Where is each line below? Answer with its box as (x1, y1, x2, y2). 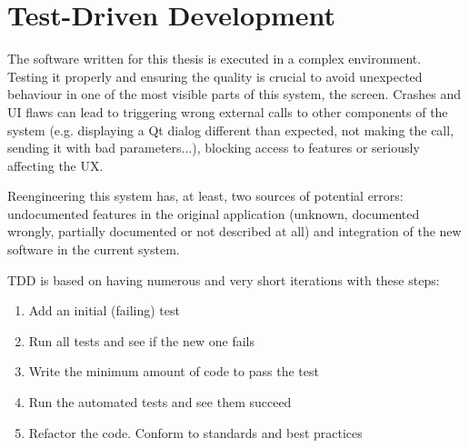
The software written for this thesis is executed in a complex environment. (7, 49, 422, 68)
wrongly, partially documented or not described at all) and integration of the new (7, 222, 462, 241)
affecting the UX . (7, 155, 104, 174)
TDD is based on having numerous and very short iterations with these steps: (7, 270, 440, 289)
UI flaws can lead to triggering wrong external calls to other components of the (7, 102, 448, 121)
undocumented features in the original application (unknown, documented (7, 204, 420, 223)
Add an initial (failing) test (28, 301, 180, 320)
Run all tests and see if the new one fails (28, 331, 254, 350)
